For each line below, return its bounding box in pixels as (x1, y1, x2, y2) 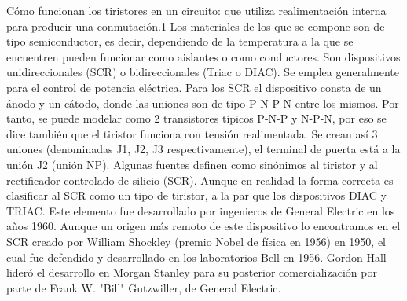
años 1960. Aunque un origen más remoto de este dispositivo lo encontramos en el (6, 218, 401, 234)
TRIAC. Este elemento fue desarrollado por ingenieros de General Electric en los (6, 202, 395, 218)
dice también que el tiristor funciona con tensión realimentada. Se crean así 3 (6, 125, 378, 141)
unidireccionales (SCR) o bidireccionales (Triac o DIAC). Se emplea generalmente (6, 64, 399, 80)
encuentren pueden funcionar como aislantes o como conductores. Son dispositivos (6, 48, 401, 64)
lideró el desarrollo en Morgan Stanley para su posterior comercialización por (6, 264, 377, 281)
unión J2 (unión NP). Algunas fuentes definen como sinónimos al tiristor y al (6, 156, 378, 172)
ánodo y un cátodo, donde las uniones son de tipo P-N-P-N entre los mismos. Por (6, 94, 399, 111)
